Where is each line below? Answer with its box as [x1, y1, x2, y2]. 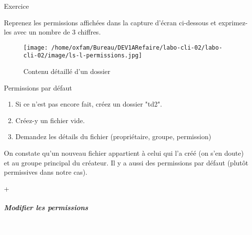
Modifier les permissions [4, 202, 88, 213]
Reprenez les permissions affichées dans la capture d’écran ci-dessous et [4, 17, 216, 27]
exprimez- [218, 17, 248, 27]
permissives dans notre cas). [4, 167, 88, 177]
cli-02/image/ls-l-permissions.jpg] [23, 52, 142, 59]
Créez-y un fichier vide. [15, 115, 85, 125]
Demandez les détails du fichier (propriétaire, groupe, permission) [15, 131, 212, 142]
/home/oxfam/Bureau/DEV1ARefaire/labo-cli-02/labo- [51, 44, 223, 51]
